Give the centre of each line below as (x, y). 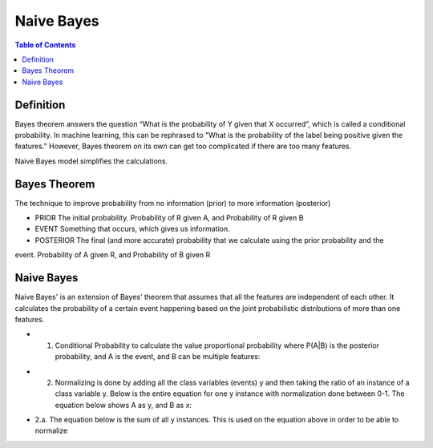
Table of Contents (45, 45)
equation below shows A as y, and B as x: (123, 405)
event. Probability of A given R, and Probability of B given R (113, 255)
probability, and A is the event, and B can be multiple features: (158, 357)
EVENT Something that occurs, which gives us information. (132, 229)
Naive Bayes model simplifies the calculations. (91, 161)
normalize (51, 431)
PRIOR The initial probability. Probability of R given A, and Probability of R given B (169, 218)
